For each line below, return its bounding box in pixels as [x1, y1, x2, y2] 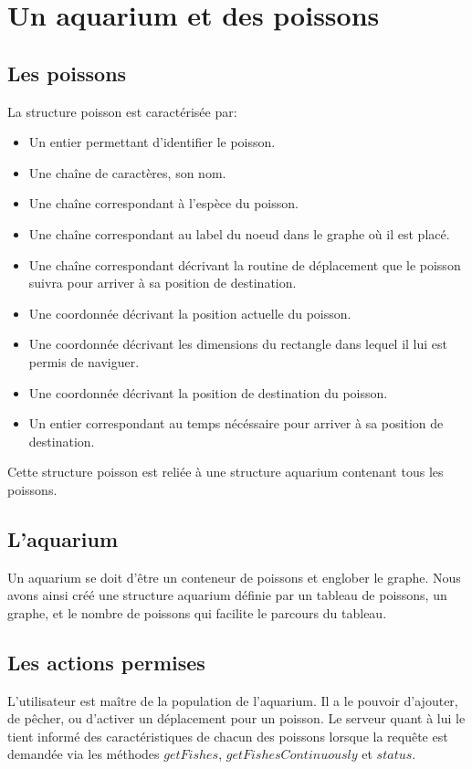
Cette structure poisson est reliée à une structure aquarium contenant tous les [7, 462, 444, 481]
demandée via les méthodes [7, 744, 160, 764]
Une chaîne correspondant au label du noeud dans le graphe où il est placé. [28, 224, 450, 243]
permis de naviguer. [28, 352, 140, 371]
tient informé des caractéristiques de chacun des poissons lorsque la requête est [7, 726, 448, 745]
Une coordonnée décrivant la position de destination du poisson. [28, 383, 388, 402]
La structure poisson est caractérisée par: [7, 101, 237, 121]
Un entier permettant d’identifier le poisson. [28, 132, 276, 152]
